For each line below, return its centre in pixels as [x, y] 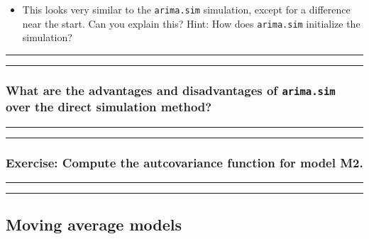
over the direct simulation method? [109, 107]
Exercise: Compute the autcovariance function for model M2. [184, 162]
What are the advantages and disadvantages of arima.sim [171, 90]
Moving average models [94, 224]
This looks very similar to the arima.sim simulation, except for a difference [186, 9]
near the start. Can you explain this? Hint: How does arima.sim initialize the [191, 23]
